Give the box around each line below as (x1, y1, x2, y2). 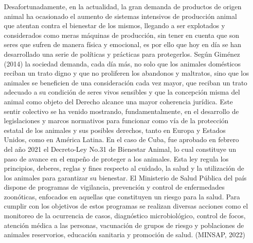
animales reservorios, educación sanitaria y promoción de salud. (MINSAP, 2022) (4, 229, 245, 240)
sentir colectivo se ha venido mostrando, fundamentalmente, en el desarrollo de (4, 106, 239, 116)
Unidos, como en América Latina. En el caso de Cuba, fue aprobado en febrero (4, 134, 239, 145)
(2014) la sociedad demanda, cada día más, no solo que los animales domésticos (4, 58, 241, 68)
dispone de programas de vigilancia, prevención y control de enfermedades (4, 182, 225, 192)
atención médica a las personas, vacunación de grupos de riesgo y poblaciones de (4, 220, 244, 230)
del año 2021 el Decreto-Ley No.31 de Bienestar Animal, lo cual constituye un (4, 144, 236, 154)
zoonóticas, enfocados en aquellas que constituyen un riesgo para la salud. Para (4, 191, 240, 201)
